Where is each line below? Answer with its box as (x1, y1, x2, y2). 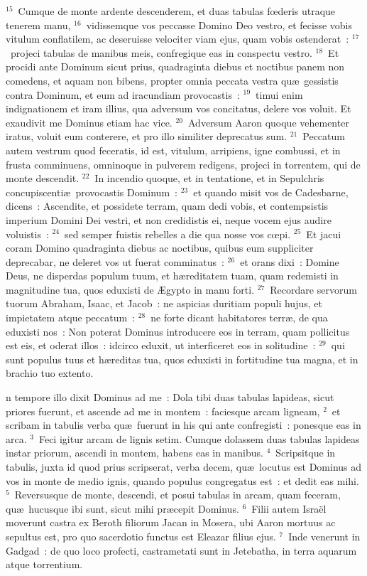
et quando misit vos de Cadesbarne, (193, 184, 349, 199)
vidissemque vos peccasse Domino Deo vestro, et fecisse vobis (86, 17, 353, 32)
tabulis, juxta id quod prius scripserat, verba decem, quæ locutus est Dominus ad (6, 459, 362, 474)
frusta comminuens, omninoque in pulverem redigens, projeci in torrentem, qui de (6, 156, 361, 171)
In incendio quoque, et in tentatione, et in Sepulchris (94, 171, 324, 186)
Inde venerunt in (288, 528, 361, 543)
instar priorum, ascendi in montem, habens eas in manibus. (6, 445, 263, 460)
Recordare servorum (270, 282, 357, 297)
